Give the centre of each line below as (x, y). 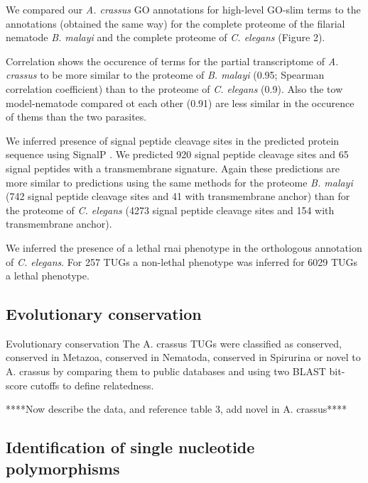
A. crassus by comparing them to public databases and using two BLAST (166, 371)
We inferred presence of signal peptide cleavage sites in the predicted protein (173, 140)
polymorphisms (63, 468)
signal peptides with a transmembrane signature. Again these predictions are (173, 168)
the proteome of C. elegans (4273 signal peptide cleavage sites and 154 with (170, 210)
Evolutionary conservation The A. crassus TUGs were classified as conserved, (174, 343)
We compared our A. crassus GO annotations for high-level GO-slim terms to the (183, 9)
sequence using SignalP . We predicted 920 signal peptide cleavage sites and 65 (177, 154)
